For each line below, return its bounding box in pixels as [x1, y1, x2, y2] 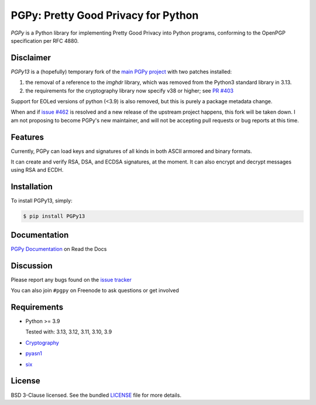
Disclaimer [11, 53, 51, 63]
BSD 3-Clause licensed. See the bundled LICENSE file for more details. [11, 392, 181, 399]
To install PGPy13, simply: [11, 197, 73, 205]
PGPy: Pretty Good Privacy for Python [11, 9, 199, 22]
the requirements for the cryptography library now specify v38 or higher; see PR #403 [25, 87, 234, 94]
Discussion [11, 261, 53, 271]
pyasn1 [25, 350, 42, 357]
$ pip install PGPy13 [23, 213, 85, 220]
